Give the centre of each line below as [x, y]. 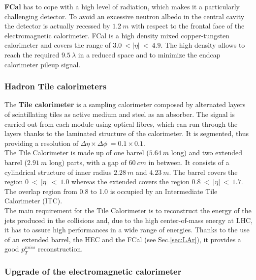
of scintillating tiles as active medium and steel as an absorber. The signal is [120, 114]
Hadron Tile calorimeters [56, 86]
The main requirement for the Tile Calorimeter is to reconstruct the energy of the [128, 210]
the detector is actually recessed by [57, 26]
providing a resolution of [41, 143]
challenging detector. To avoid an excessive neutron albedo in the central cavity [125, 16]
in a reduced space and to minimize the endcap [149, 54]
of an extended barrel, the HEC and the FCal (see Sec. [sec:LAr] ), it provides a [123, 239]
